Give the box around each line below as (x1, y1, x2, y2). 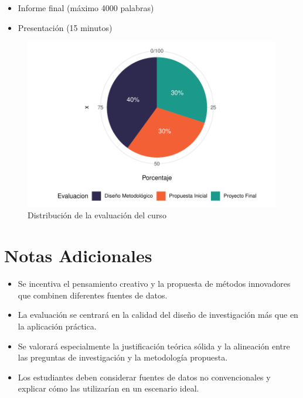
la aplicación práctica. (18, 320, 97, 332)
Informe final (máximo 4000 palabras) (18, 2, 154, 13)
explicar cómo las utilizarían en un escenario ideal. (18, 382, 199, 394)
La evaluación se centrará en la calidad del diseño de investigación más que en (18, 308, 298, 321)
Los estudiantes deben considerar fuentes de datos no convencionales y (18, 370, 271, 383)
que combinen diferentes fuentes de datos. (18, 289, 168, 301)
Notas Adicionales (4, 243, 152, 267)
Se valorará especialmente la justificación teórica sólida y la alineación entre (18, 339, 290, 352)
